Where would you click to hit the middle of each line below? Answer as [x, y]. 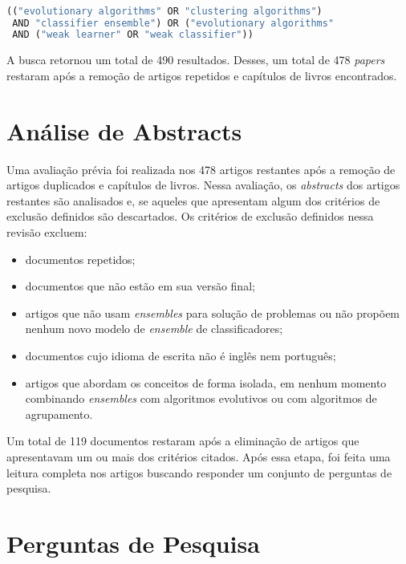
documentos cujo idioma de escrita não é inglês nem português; [181, 355]
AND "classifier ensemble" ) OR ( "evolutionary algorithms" [173, 23]
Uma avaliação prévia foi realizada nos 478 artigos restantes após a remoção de [201, 169]
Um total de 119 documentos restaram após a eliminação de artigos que [183, 441]
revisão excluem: [47, 231]
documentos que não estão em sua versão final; [140, 286]
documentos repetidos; [80, 259]
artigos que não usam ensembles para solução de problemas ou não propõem [213, 312]
